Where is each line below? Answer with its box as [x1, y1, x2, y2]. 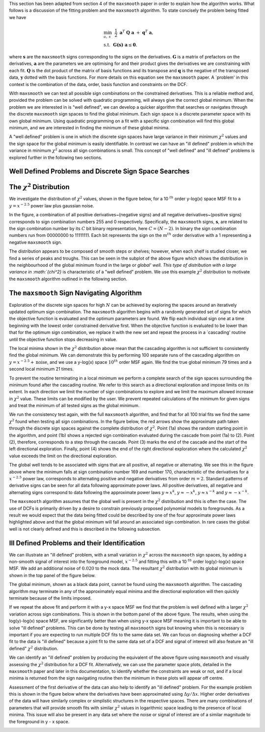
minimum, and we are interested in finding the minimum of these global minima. [9, 124, 170, 130]
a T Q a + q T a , [119, 29, 154, 35]
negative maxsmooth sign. [9, 239, 62, 245]
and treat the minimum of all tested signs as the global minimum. [9, 403, 140, 409]
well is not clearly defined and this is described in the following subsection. [9, 526, 161, 532]
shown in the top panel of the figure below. [9, 572, 96, 578]
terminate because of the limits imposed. [9, 595, 92, 601]
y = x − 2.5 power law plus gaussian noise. [9, 202, 94, 208]
